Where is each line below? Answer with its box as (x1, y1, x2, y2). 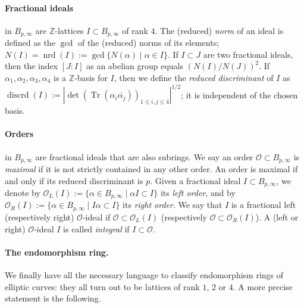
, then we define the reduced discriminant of (114, 71, 274, 84)
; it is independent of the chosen (181, 88, 298, 101)
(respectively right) (5, 210, 74, 223)
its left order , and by (160, 186, 236, 199)
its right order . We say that (123, 198, 222, 211)
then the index (5, 60, 58, 72)
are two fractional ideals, (203, 48, 293, 60)
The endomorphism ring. (5, 245, 109, 258)
